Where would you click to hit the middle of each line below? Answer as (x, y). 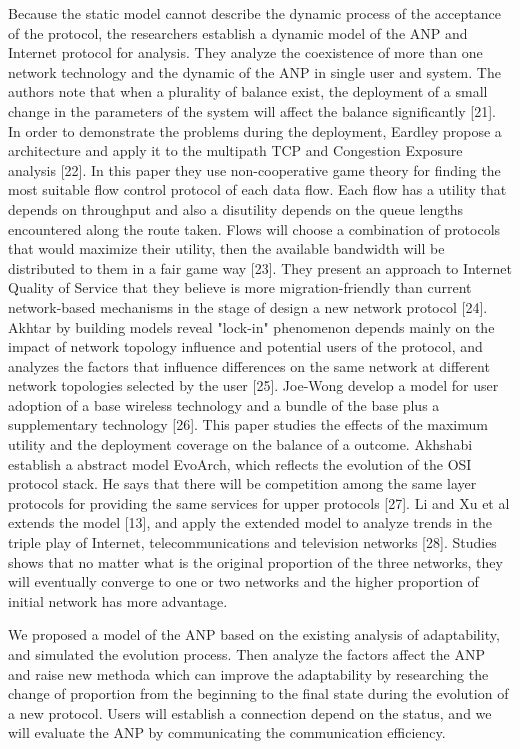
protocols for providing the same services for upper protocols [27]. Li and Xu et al (259, 502)
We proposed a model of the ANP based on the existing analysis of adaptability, (254, 634)
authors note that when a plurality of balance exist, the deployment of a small (248, 91)
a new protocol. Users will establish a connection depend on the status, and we (250, 712)
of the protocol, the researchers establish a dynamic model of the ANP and (238, 32)
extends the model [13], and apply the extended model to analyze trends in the (250, 522)
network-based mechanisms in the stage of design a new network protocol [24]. (248, 306)
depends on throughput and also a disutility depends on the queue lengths (236, 208)
